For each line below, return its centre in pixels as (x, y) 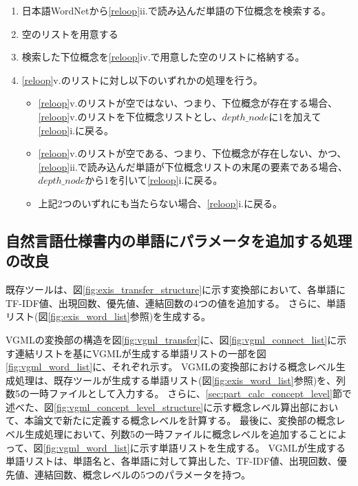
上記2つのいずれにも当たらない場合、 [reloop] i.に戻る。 (160, 203)
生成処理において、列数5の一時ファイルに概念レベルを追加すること (176, 434)
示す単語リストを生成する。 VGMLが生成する (243, 447)
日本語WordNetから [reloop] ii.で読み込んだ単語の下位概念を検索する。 (176, 10)
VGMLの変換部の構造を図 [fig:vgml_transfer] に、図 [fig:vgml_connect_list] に (171, 339)
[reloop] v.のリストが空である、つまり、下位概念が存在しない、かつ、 (192, 153)
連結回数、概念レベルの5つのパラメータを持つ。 (143, 474)
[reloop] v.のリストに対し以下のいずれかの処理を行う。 (142, 80)
